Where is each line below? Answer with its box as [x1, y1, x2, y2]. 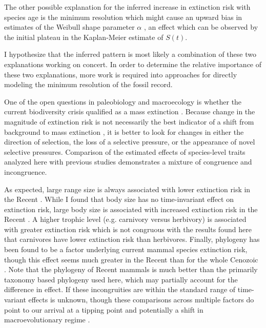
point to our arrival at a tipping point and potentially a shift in [4, 304, 203, 315]
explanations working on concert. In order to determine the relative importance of [4, 58, 262, 69]
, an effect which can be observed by [144, 22, 258, 32]
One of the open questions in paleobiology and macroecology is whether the [4, 96, 242, 107]
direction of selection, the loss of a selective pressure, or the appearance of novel [4, 136, 255, 147]
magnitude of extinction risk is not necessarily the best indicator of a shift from [4, 116, 254, 127]
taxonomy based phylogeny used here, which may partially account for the [4, 274, 238, 284]
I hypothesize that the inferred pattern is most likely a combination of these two [4, 49, 256, 59]
